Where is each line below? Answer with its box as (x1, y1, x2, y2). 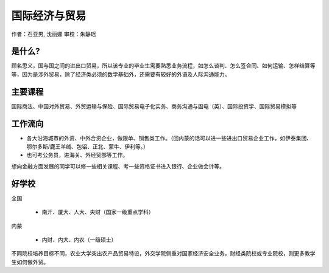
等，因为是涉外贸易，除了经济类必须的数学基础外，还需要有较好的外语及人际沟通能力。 (11, 71, 230, 78)
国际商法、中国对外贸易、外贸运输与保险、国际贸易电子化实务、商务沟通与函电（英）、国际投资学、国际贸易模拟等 (11, 102, 297, 109)
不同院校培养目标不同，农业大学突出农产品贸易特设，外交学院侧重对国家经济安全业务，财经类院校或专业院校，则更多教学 (11, 250, 316, 257)
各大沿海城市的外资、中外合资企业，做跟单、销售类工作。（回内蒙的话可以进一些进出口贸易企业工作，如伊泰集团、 (26, 134, 312, 142)
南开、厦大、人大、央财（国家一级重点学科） (41, 209, 154, 216)
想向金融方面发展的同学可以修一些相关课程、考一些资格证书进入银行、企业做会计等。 (11, 162, 225, 170)
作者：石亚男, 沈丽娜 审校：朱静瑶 (11, 30, 96, 38)
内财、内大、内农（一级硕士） (41, 236, 117, 243)
